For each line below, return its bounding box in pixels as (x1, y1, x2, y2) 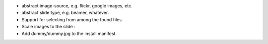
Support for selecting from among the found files (21, 16, 122, 22)
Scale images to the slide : (21, 24, 75, 30)
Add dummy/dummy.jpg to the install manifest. (21, 30, 117, 37)
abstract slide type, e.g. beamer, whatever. (21, 10, 109, 16)
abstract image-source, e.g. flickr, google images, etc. (21, 3, 133, 8)
